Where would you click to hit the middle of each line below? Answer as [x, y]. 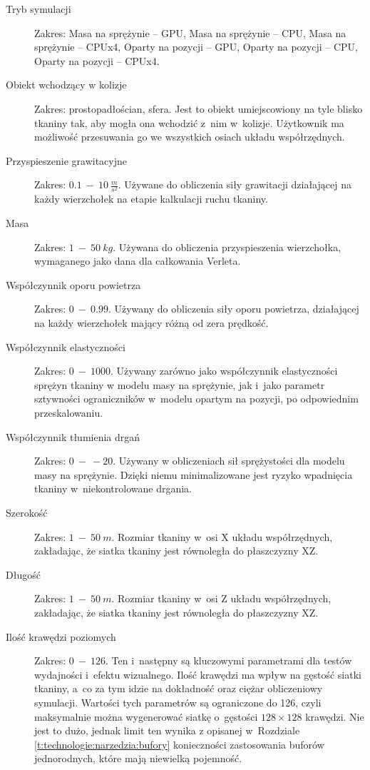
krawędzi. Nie [335, 716]
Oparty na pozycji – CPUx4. [97, 60]
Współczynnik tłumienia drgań [73, 436]
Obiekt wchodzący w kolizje [66, 85]
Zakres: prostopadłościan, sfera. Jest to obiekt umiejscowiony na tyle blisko [199, 108]
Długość [23, 574]
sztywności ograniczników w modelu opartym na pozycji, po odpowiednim [196, 399]
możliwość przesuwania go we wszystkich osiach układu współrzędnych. [190, 137]
